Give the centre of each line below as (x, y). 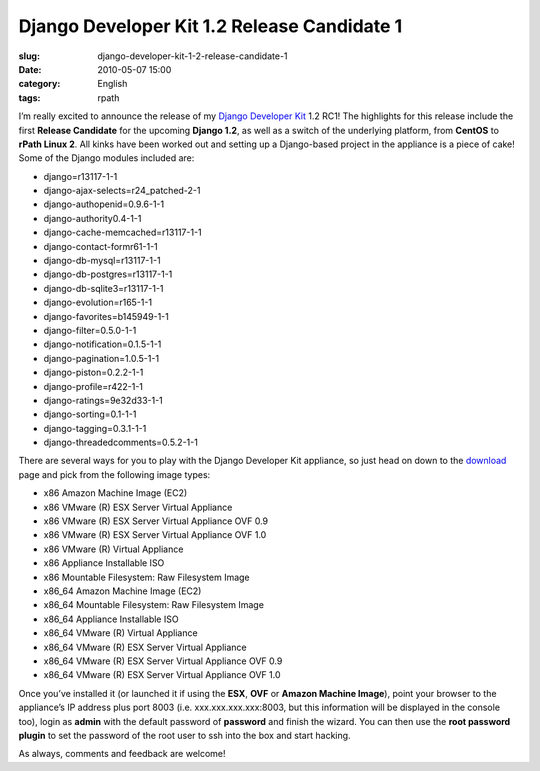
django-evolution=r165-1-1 (98, 302)
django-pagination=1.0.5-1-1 (101, 358)
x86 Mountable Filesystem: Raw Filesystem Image (146, 577)
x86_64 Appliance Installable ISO (111, 619)
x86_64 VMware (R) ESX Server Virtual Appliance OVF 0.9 (163, 661)
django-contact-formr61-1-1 (101, 246)
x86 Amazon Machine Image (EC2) (115, 493)
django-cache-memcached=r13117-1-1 (122, 232)
